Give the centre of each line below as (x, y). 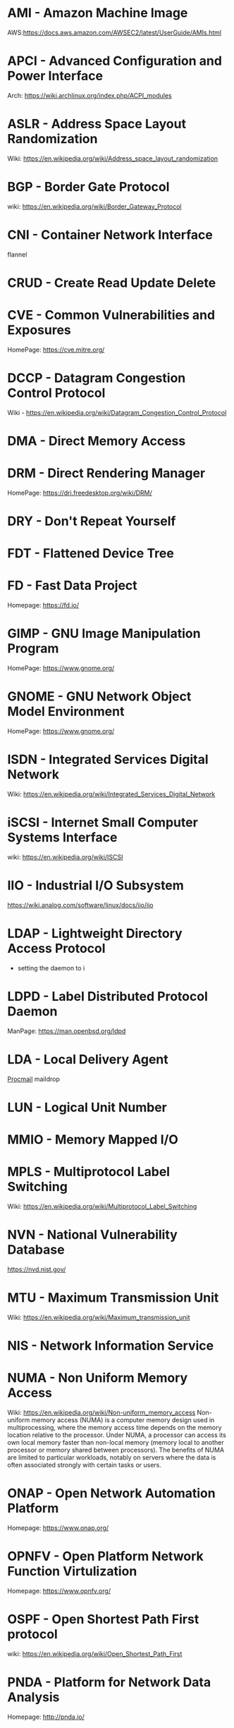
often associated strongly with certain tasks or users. (85, 1465)
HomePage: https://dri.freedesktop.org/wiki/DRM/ (80, 493)
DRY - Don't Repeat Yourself (92, 521)
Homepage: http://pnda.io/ (46, 1717)
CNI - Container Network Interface (110, 235)
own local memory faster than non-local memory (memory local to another (116, 1442)
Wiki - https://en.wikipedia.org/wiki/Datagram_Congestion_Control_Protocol (117, 412)
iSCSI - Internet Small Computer (103, 823)
